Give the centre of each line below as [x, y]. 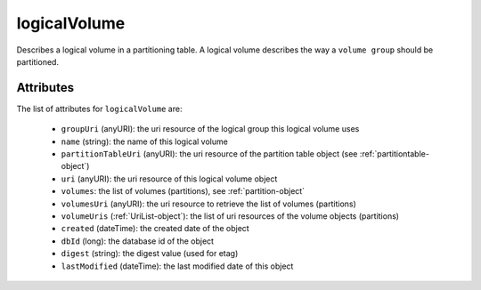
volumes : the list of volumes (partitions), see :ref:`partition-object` [183, 191]
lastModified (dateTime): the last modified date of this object [177, 266]
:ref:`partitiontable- [394, 154]
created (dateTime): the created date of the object [155, 229]
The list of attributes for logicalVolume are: [99, 109]
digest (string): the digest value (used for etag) [150, 254]
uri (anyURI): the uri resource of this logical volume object [169, 179]
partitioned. [38, 61]
